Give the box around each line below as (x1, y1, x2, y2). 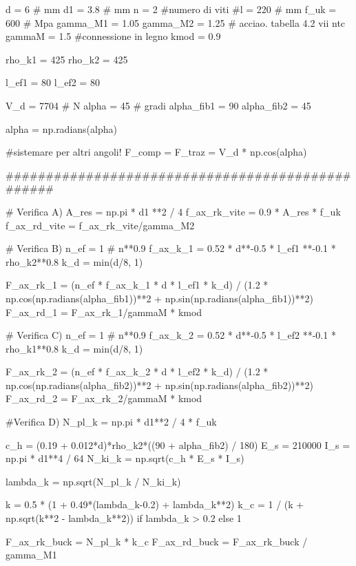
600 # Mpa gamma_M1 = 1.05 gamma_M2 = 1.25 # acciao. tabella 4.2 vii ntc (6, 15, 346, 30)
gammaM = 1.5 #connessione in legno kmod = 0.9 (6, 29, 221, 43)
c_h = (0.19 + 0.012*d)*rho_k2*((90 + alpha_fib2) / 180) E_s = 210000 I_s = (6, 437, 350, 452)
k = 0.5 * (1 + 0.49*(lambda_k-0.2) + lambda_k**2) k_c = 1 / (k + (6, 497, 304, 512)
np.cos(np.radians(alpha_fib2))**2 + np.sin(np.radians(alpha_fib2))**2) (6, 377, 313, 392)
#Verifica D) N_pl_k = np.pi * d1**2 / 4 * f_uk (6, 415, 217, 429)
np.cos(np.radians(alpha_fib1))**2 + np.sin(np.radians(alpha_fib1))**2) (6, 291, 313, 305)
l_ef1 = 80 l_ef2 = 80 (6, 75, 100, 90)
